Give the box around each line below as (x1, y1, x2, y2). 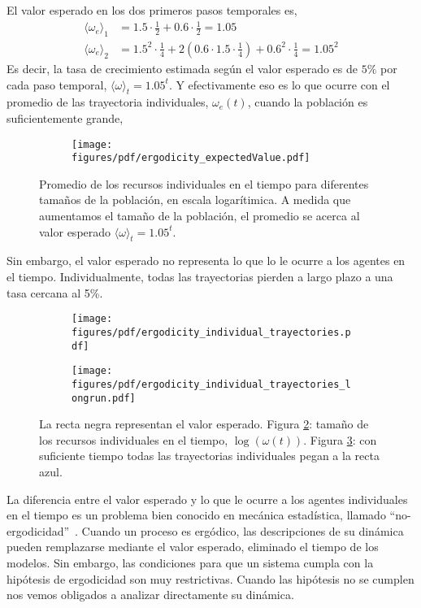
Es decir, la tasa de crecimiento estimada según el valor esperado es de (7, 59, 358, 76)
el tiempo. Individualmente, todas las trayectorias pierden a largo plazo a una (7, 268, 393, 285)
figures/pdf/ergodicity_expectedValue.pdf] (72, 152, 310, 164)
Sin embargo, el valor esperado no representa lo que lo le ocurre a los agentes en (7, 252, 406, 269)
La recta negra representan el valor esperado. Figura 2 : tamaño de (39, 415, 369, 432)
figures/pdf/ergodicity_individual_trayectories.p (72, 326, 351, 338)
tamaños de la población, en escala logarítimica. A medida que (39, 191, 351, 208)
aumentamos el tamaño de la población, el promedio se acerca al (39, 207, 360, 224)
